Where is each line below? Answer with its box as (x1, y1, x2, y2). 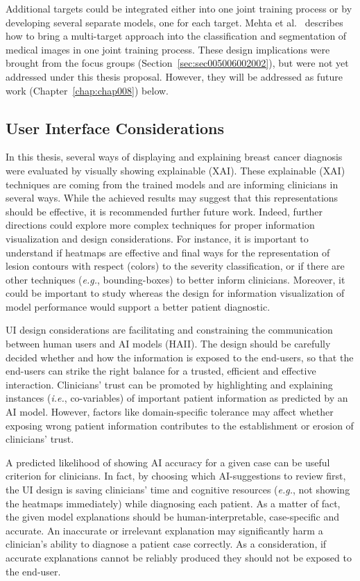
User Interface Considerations (6, 117, 224, 138)
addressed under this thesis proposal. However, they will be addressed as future (6, 69, 343, 83)
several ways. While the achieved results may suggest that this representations (6, 190, 338, 205)
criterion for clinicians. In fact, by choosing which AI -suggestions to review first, (6, 468, 346, 483)
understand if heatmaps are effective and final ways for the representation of (6, 245, 330, 259)
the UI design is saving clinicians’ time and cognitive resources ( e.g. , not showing (6, 482, 350, 497)
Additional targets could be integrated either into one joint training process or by (6, 1, 352, 15)
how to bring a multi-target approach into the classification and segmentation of (6, 28, 347, 43)
